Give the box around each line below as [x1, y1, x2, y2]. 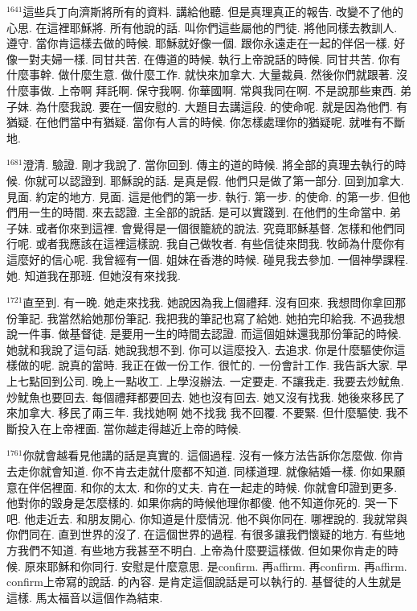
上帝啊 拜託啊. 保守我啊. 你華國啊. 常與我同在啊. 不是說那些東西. [58, 81, 397, 98]
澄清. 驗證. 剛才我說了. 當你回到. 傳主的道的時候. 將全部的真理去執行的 [22, 156, 395, 173]
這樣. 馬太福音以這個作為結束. [6, 588, 163, 605]
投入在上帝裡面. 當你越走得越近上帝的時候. [17, 419, 242, 436]
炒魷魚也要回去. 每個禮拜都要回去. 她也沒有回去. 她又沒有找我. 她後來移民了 [6, 388, 406, 405]
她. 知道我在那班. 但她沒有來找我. [6, 266, 181, 283]
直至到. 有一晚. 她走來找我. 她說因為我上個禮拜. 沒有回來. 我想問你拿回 [22, 294, 395, 311]
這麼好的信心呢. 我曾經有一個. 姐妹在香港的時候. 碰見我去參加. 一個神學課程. [6, 250, 409, 267]
